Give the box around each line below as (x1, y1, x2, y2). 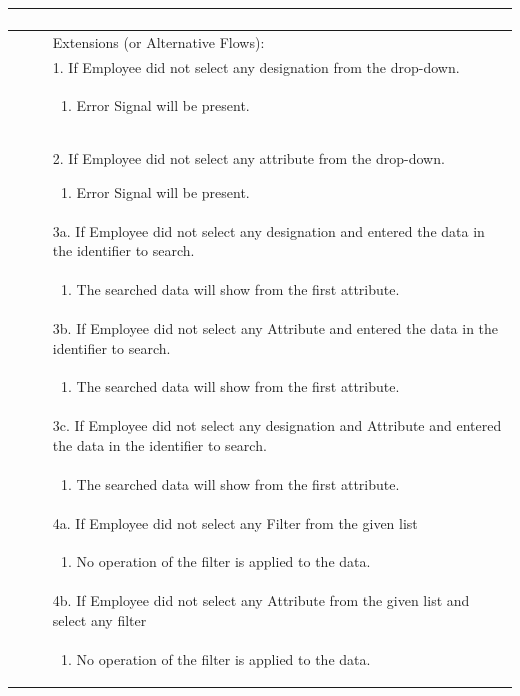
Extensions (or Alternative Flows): (52, 31, 265, 52)
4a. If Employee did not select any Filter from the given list (52, 512, 418, 533)
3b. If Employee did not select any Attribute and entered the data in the (52, 318, 499, 338)
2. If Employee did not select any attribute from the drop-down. (52, 148, 445, 169)
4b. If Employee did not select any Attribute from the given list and (52, 590, 470, 611)
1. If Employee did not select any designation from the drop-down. (52, 56, 460, 77)
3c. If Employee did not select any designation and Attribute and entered (52, 415, 502, 436)
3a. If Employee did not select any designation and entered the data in (52, 220, 485, 241)
